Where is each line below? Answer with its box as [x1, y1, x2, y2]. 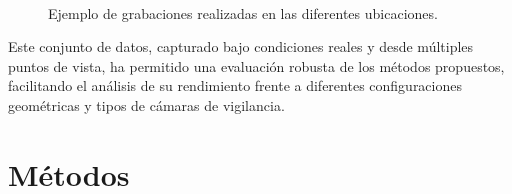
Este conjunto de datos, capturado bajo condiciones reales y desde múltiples [8, 36, 474, 57]
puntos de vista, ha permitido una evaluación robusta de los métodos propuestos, [8, 55, 505, 76]
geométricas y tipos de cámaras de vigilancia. [8, 94, 285, 115]
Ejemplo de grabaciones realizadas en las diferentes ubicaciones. [48, 2, 438, 23]
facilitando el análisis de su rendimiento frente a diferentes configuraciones [8, 75, 462, 96]
